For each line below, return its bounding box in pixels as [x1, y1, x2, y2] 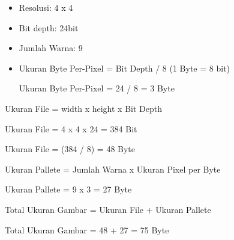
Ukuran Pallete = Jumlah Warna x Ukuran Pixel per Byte [5, 162, 221, 175]
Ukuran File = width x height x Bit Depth [5, 102, 162, 114]
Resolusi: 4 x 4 [19, 1, 73, 13]
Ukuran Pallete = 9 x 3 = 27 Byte [5, 183, 132, 195]
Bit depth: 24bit [19, 21, 79, 34]
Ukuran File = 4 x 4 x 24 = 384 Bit [5, 122, 137, 135]
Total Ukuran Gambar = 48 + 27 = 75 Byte [5, 223, 169, 236]
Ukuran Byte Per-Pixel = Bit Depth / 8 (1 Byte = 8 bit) [19, 61, 230, 74]
